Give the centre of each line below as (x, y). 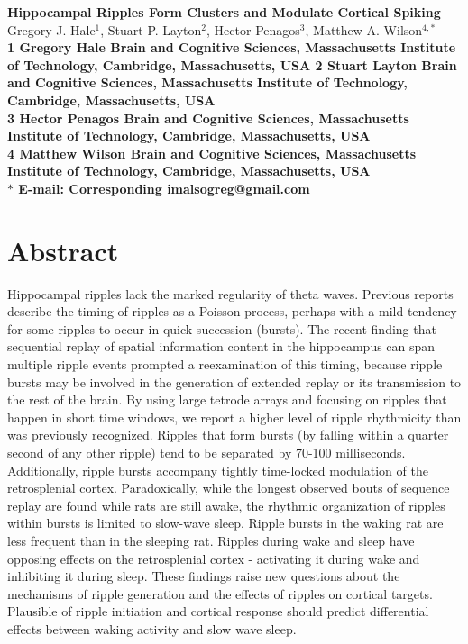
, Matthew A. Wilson (364, 29)
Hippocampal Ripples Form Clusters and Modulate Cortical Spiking (224, 12)
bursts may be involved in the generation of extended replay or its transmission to (234, 381)
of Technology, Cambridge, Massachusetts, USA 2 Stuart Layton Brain (232, 64)
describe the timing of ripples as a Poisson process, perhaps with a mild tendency (232, 311)
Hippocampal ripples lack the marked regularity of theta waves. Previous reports (230, 293)
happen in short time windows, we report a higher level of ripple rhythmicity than (234, 417)
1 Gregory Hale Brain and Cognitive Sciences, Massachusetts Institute (232, 47)
